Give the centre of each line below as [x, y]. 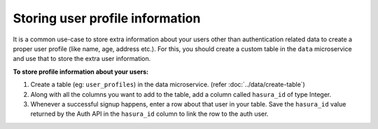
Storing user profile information [107, 18]
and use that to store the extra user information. [82, 59]
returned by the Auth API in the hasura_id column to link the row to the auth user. [149, 114]
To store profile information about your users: [81, 72]
